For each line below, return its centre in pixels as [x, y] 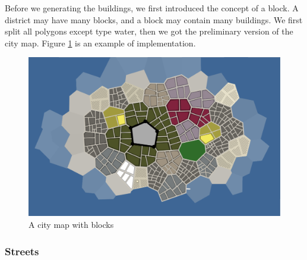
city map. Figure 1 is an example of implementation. [100, 43]
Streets [22, 251]
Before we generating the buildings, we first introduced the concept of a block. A [152, 8]
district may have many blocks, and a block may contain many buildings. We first [154, 19]
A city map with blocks [71, 225]
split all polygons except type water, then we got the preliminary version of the [149, 31]
